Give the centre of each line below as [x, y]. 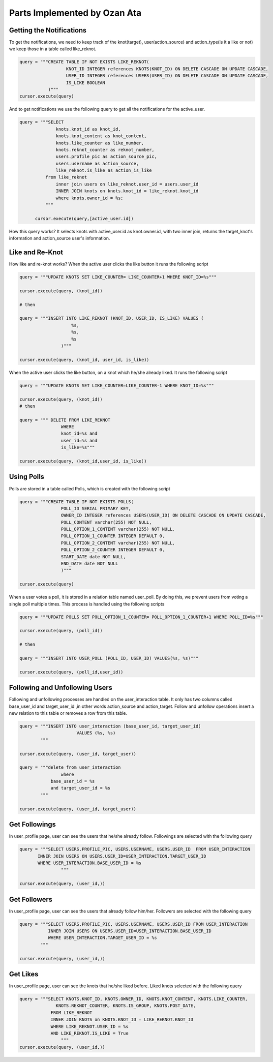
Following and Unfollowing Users [61, 688]
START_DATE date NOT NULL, [93, 557]
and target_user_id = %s [80, 788]
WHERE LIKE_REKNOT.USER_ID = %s [90, 1026]
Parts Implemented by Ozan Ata [75, 13]
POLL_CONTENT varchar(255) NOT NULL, [106, 522]
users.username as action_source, [97, 163]
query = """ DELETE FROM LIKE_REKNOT [65, 420]
